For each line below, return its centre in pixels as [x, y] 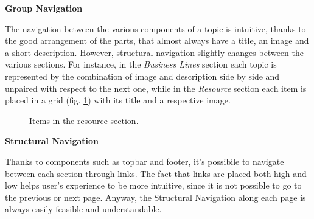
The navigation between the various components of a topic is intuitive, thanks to [155, 28]
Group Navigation [44, 8]
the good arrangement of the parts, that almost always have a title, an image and [157, 40]
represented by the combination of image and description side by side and [142, 76]
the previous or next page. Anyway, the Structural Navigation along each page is [155, 197]
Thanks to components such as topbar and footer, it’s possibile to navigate [145, 161]
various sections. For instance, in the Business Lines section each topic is [141, 64]
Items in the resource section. [84, 120]
